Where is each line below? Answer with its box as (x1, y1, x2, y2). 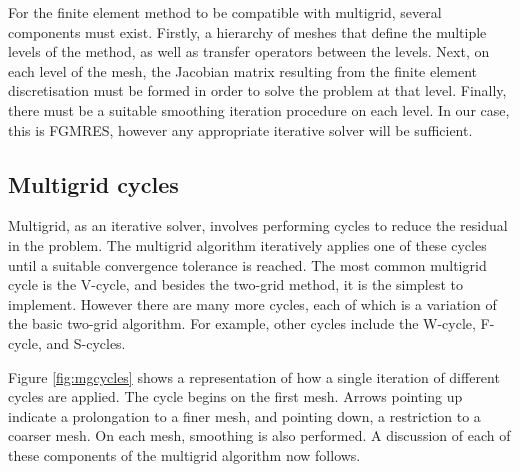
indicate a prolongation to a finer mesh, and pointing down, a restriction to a (8, 405, 481, 426)
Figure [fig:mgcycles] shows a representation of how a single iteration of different (8, 366, 500, 387)
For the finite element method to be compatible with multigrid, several (8, 2, 442, 22)
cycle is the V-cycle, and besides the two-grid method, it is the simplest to (8, 274, 464, 295)
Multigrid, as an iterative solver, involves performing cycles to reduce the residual (8, 215, 508, 236)
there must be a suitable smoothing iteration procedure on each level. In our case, (8, 99, 510, 120)
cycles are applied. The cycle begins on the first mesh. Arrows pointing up (8, 386, 463, 407)
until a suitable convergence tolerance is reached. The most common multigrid (8, 254, 487, 275)
